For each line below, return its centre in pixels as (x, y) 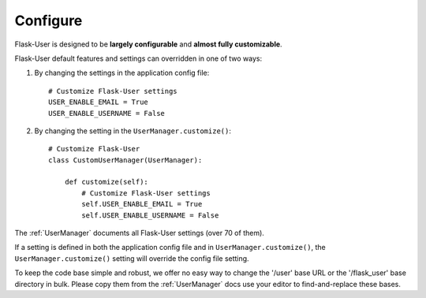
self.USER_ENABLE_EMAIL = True (142, 204)
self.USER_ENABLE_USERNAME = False (150, 215)
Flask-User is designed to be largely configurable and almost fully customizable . (149, 44)
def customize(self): (106, 182)
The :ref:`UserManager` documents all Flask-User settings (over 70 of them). (139, 233)
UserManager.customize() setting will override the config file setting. (132, 258)
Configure (49, 20)
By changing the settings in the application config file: (122, 73)
